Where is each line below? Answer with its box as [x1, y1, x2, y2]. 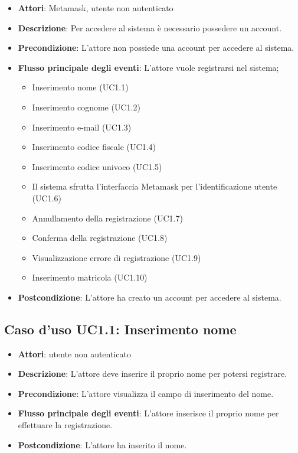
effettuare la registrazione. [18, 419, 113, 431]
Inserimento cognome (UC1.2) [32, 100, 140, 113]
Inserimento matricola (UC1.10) [32, 271, 148, 283]
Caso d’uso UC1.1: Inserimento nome [4, 320, 237, 338]
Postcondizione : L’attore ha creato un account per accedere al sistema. [18, 291, 281, 303]
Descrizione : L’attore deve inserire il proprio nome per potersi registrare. [18, 367, 287, 380]
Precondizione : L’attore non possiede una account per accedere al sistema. [18, 41, 294, 54]
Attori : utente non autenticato [18, 347, 131, 360]
